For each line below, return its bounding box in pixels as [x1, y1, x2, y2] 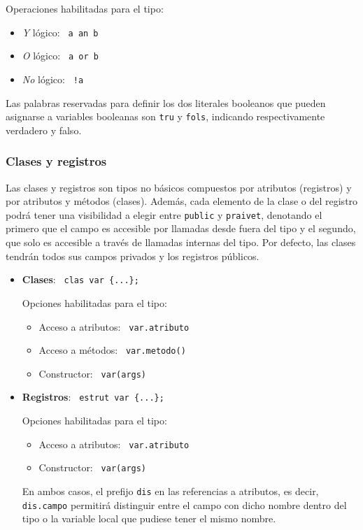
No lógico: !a [22, 71, 84, 86]
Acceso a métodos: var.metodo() [38, 343, 186, 357]
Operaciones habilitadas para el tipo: [6, 1, 164, 15]
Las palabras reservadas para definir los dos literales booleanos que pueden [6, 95, 326, 110]
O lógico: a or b [22, 48, 99, 63]
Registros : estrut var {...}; [22, 389, 164, 404]
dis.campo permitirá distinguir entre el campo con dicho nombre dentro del [22, 497, 347, 512]
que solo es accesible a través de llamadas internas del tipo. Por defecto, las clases [6, 235, 356, 250]
